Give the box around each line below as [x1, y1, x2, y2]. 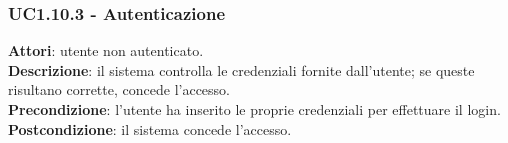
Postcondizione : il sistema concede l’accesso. [8, 118, 292, 139]
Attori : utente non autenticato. [8, 40, 204, 61]
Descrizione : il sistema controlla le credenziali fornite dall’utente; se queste [8, 59, 475, 80]
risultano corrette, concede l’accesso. [8, 79, 230, 100]
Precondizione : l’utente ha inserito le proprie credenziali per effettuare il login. [8, 99, 501, 119]
